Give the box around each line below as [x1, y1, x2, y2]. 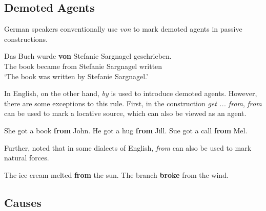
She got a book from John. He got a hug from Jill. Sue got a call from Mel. [4, 125, 248, 135]
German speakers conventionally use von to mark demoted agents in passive [4, 24, 242, 34]
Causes [4, 194, 42, 210]
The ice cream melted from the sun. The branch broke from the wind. [4, 169, 229, 180]
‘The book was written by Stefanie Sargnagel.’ [4, 71, 148, 81]
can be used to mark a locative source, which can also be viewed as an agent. [4, 108, 247, 119]
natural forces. [4, 152, 49, 163]
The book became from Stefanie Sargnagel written [4, 60, 162, 71]
